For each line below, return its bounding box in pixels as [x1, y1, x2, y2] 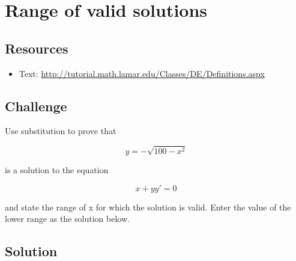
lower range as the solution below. [5, 212, 130, 225]
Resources [5, 38, 68, 57]
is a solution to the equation [5, 164, 109, 176]
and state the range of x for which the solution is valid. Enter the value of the [5, 200, 291, 213]
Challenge [5, 96, 67, 115]
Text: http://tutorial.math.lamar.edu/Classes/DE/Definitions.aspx [19, 67, 265, 79]
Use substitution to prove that [5, 124, 116, 137]
